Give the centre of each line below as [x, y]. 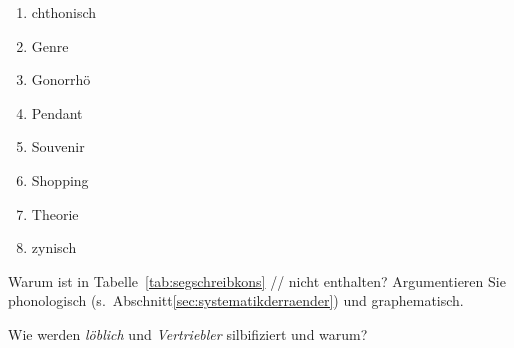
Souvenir [58, 146]
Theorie [55, 213]
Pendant [57, 112]
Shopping [60, 179]
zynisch [54, 247]
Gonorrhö [61, 79]
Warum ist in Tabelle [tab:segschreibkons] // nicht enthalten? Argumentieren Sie [257, 280]
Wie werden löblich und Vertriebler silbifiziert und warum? [188, 333]
